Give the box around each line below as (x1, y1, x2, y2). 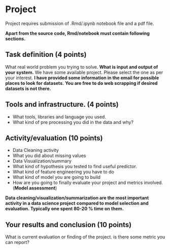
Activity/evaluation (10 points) (5, 134, 103, 142)
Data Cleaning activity (12, 147, 59, 153)
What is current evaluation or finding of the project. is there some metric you (5, 234, 165, 240)
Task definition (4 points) (5, 50, 87, 59)
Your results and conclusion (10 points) (5, 220, 132, 229)
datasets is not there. (5, 85, 51, 91)
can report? (5, 239, 29, 245)
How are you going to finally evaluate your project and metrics (12, 179, 143, 186)
